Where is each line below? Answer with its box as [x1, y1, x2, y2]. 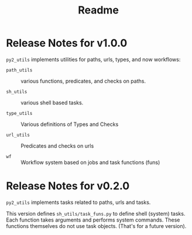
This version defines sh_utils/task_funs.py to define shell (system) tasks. [6, 210, 186, 217]
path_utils [6, 67, 33, 73]
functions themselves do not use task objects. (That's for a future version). [6, 222, 187, 229]
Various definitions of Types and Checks [20, 121, 119, 128]
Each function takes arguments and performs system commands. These [6, 216, 180, 223]
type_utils [6, 110, 33, 116]
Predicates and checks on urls [20, 142, 94, 149]
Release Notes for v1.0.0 [6, 36, 128, 50]
